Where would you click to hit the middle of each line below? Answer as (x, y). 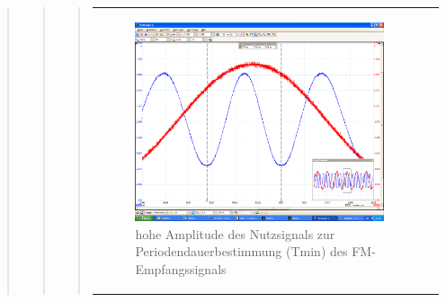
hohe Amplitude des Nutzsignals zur (235, 233)
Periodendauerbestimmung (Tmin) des (241, 251)
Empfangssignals (181, 268)
